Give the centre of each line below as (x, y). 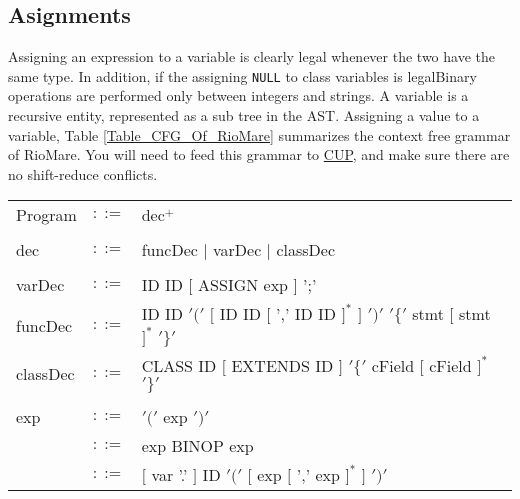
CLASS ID (179, 366)
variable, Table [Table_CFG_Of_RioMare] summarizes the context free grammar (259, 134)
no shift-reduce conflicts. (83, 173)
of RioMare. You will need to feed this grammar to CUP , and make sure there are (259, 154)
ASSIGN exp (243, 285)
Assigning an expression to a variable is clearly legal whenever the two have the (251, 56)
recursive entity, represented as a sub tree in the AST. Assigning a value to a (244, 115)
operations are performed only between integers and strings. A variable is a (238, 95)
